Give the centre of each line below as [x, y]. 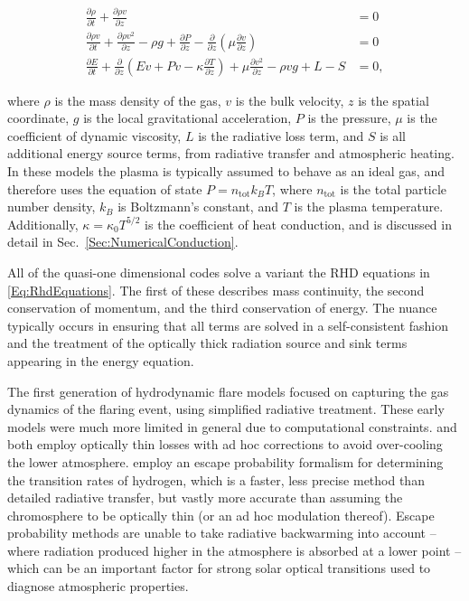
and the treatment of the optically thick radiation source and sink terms [207, 343]
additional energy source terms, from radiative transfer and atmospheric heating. [231, 153]
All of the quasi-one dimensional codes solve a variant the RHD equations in [219, 272]
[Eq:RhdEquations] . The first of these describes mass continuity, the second [216, 290]
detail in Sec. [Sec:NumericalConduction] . [123, 242]
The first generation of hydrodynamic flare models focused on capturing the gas [228, 391]
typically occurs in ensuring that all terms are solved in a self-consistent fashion [228, 325]
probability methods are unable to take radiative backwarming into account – [222, 533]
